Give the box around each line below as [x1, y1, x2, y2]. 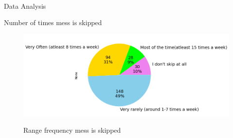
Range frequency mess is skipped [23, 124, 121, 135]
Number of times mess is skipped [4, 17, 102, 27]
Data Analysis [4, 1, 46, 11]
